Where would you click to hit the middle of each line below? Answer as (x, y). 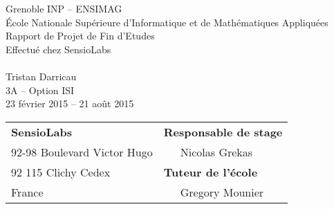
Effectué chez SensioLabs (58, 49)
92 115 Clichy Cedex (61, 172)
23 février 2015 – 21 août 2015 (70, 103)
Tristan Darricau (41, 76)
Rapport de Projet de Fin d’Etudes (80, 36)
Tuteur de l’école (211, 172)
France (27, 192)
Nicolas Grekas (216, 152)
